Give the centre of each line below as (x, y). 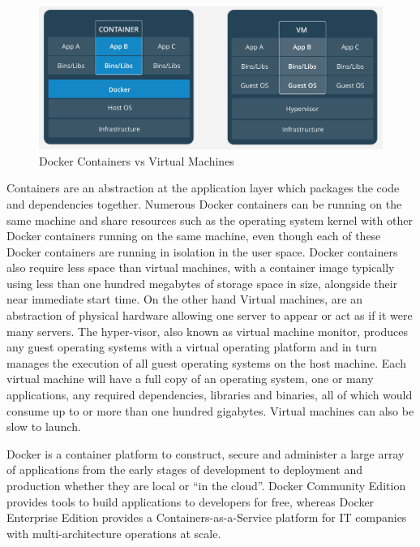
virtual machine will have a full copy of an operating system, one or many (190, 379)
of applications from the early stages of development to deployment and (184, 469)
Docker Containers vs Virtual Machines (137, 160)
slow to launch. (44, 426)
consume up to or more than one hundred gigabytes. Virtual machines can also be (210, 410)
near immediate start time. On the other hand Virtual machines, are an (185, 299)
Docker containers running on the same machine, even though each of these (194, 236)
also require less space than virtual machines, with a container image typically (201, 267)
